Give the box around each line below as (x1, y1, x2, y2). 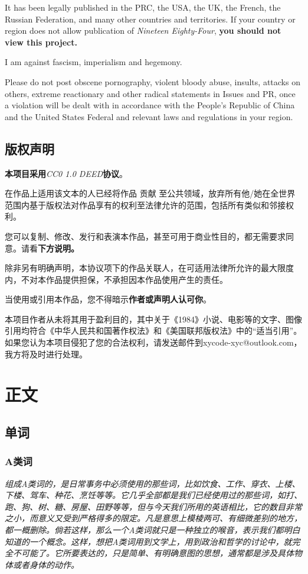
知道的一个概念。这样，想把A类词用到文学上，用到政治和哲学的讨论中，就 (5, 535, 292, 547)
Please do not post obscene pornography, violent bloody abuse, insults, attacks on (5, 75, 300, 88)
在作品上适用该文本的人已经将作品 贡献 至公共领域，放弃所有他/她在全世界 (5, 187, 296, 199)
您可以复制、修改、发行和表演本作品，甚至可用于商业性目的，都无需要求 (5, 230, 286, 242)
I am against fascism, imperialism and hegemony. (5, 56, 182, 68)
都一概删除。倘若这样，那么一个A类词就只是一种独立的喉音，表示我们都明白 (5, 524, 300, 536)
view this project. (5, 36, 77, 48)
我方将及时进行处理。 (5, 347, 87, 360)
